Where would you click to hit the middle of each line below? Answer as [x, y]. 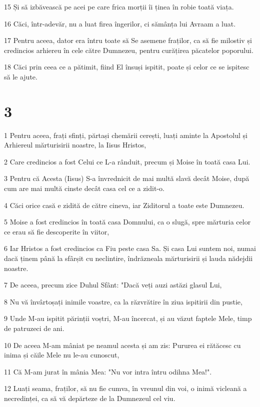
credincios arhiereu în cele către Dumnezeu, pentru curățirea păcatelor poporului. [129, 50]
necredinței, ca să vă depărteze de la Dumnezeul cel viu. [90, 398]
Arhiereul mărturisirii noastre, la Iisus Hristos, [75, 145]
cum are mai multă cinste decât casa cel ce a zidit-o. [84, 188]
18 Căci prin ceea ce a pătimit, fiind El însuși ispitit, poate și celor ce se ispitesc [127, 67]
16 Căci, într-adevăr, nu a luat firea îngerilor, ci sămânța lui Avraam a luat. [120, 23]
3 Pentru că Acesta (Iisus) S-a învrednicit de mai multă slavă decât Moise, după [127, 178]
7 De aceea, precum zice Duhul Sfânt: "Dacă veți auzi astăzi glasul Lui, [113, 285]
